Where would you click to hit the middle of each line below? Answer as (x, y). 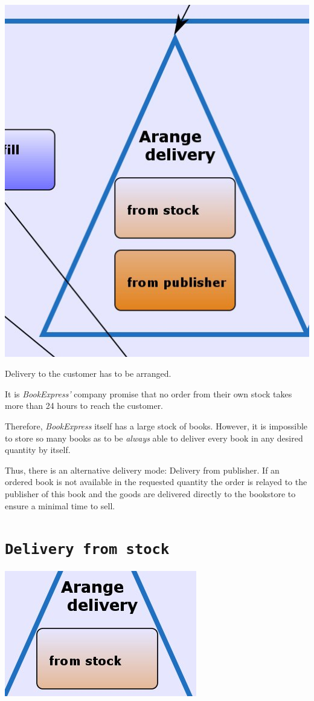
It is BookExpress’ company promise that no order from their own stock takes (149, 393)
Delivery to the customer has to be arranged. (88, 373)
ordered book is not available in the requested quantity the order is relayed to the (156, 482)
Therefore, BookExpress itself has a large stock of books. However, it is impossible (156, 426)
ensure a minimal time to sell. (60, 505)
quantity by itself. (38, 450)
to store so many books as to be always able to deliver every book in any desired (154, 438)
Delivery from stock (87, 549)
